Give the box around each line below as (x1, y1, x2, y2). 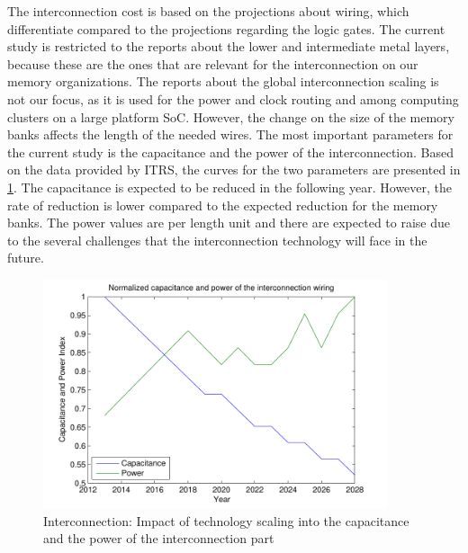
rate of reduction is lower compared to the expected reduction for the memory (7, 195, 438, 214)
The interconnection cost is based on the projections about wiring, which (7, 2, 409, 20)
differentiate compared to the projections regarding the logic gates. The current (7, 19, 445, 38)
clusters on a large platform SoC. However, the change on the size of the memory (7, 107, 454, 126)
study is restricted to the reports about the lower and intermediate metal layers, (7, 37, 450, 56)
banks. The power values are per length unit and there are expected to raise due (7, 213, 450, 232)
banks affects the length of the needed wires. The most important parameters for (7, 125, 454, 144)
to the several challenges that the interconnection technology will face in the (7, 230, 427, 249)
